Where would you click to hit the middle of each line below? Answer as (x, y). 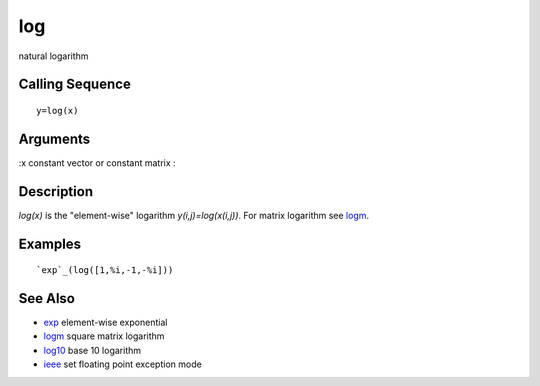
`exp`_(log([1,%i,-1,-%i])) (105, 270)
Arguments (54, 138)
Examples (50, 243)
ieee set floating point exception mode (122, 364)
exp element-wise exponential (105, 322)
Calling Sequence (75, 84)
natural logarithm (53, 56)
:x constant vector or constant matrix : (97, 162)
